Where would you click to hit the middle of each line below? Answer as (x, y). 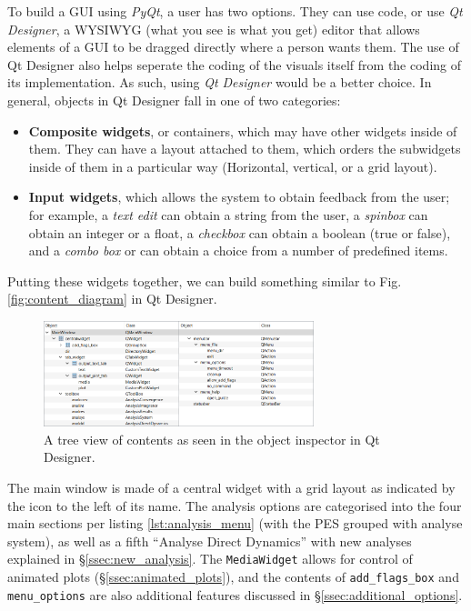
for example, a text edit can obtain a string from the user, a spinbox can (228, 214)
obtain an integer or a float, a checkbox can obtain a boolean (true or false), (240, 232)
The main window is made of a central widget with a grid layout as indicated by (231, 488)
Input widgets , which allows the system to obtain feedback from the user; (239, 197)
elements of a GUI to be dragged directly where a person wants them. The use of (233, 47)
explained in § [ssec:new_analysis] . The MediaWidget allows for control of (210, 559)
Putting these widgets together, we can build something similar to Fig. (205, 280)
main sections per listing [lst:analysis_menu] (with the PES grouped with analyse (235, 523)
